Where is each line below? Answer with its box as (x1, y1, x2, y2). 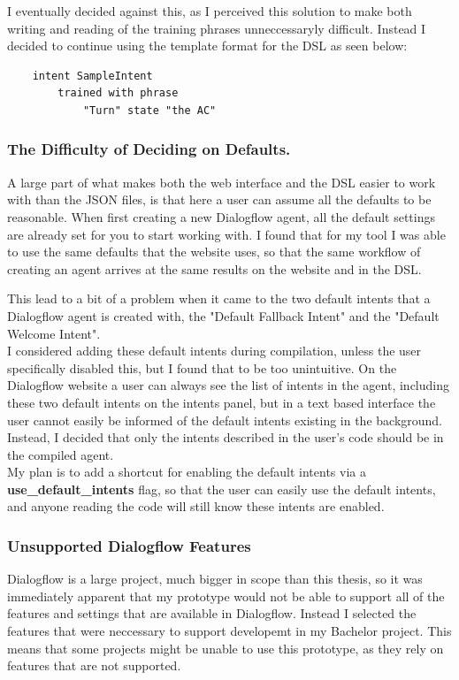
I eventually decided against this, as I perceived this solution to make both (7, 2, 412, 19)
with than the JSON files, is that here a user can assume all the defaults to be (7, 190, 432, 209)
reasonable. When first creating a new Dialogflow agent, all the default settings (7, 207, 436, 225)
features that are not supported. (7, 656, 181, 675)
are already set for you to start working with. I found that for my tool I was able (7, 225, 446, 243)
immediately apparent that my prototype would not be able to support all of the (7, 586, 445, 605)
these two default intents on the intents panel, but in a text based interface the (7, 393, 436, 411)
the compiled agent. (7, 445, 114, 463)
